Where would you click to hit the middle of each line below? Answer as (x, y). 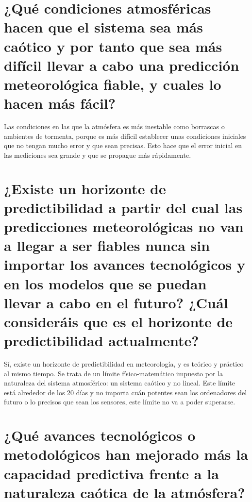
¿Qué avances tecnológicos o (100, 435)
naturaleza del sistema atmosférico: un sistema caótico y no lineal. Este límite (119, 383)
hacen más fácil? (60, 103)
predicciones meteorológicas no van (124, 226)
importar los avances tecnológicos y (125, 264)
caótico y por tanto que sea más (113, 46)
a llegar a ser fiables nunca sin (107, 245)
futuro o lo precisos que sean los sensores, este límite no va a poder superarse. (120, 402)
